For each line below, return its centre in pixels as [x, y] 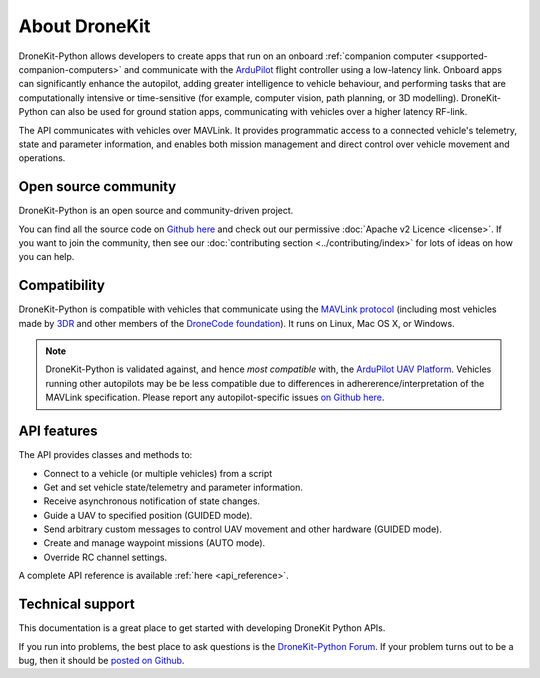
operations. [42, 158]
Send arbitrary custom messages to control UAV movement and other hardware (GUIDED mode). [242, 529]
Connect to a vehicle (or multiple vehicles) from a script [158, 473]
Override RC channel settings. [105, 557]
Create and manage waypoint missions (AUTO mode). [154, 543]
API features [58, 431]
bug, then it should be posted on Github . [101, 660]
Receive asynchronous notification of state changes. [151, 501]
